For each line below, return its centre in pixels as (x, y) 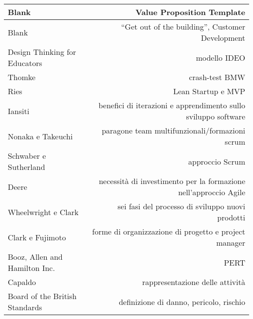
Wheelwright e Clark (43, 212)
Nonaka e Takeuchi (40, 136)
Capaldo (22, 282)
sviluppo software (216, 116)
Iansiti (19, 111)
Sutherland (27, 167)
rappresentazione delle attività (194, 282)
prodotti (231, 217)
